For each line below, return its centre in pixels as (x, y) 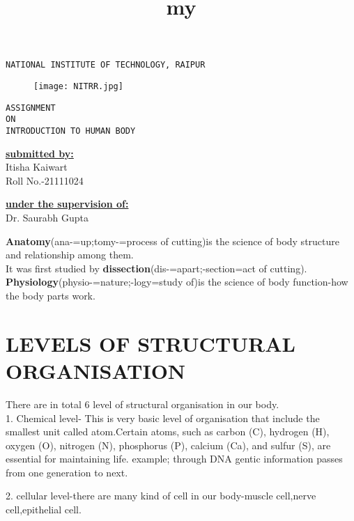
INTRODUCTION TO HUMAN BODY (71, 131)
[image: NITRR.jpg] (78, 87)
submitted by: (40, 153)
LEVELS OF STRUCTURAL (151, 343)
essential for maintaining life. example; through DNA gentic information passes (174, 459)
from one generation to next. (67, 472)
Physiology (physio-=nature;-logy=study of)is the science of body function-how (177, 282)
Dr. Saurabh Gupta (47, 218)
